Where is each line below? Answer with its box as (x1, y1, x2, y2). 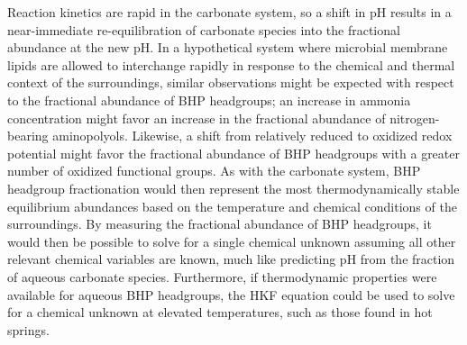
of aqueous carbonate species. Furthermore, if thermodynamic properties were (7, 267, 437, 286)
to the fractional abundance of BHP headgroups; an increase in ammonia (7, 90, 411, 109)
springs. (7, 320, 50, 339)
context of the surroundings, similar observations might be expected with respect (7, 73, 454, 92)
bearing (7, 126, 49, 145)
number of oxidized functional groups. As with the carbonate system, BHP (7, 161, 421, 180)
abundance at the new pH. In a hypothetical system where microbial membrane (7, 38, 448, 57)
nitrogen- (389, 108, 440, 127)
